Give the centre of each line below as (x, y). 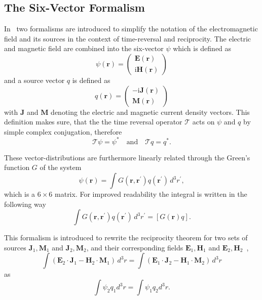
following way (25, 204)
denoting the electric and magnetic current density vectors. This (150, 112)
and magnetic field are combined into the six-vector (84, 48)
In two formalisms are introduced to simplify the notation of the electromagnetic (131, 29)
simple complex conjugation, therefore (63, 131)
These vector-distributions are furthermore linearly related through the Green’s (127, 157)
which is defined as (202, 48)
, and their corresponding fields (135, 247)
